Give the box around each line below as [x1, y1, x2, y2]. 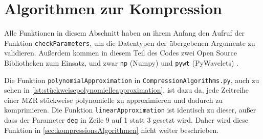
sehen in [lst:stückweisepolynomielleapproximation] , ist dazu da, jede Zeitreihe [4, 85, 249, 95]
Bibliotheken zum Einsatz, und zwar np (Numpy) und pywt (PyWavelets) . [4, 57, 238, 68]
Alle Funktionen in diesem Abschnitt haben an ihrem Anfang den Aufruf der [4, 27, 245, 38]
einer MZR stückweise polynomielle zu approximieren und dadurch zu [4, 94, 223, 105]
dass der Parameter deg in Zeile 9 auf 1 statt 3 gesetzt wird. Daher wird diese [4, 115, 249, 125]
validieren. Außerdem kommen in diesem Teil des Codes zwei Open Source [4, 47, 237, 58]
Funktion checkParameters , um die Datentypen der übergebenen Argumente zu [4, 37, 255, 48]
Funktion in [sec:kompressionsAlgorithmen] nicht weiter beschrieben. [4, 124, 219, 135]
